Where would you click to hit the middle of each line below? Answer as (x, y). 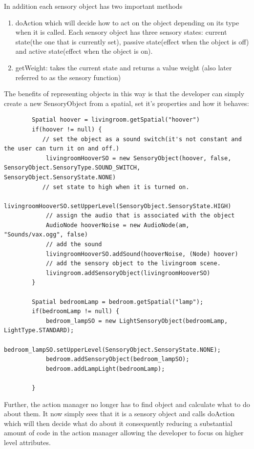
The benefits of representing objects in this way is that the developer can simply (124, 94)
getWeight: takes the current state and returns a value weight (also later (124, 67)
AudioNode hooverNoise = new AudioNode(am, (117, 225)
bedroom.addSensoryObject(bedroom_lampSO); (117, 359)
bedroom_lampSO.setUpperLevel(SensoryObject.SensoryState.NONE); (112, 350)
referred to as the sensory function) (68, 77)
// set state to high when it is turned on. (116, 187)
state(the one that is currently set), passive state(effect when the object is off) (132, 41)
